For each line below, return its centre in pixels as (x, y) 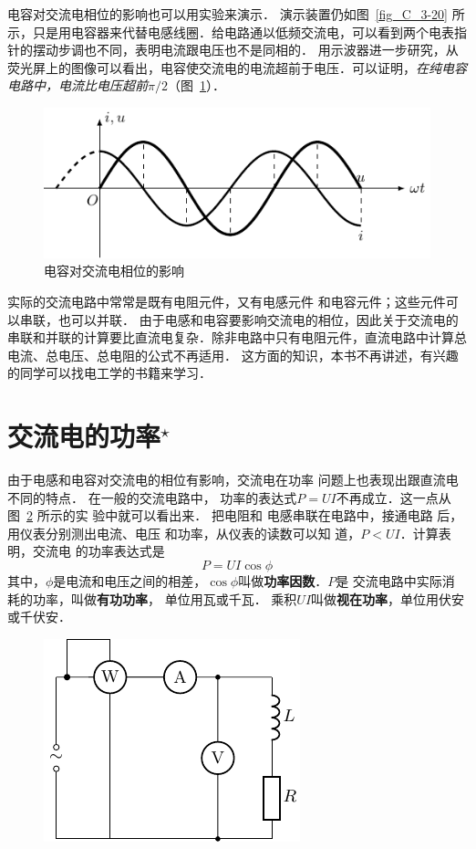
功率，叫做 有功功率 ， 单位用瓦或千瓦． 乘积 (165, 598)
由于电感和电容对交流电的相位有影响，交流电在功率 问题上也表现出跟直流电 (233, 480)
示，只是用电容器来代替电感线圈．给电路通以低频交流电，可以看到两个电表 (231, 31)
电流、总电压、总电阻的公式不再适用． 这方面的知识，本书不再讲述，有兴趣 (233, 355)
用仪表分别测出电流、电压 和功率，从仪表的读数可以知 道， (184, 533)
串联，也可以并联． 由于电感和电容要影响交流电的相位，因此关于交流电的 (239, 319)
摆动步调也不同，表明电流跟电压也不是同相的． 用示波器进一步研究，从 (245, 50)
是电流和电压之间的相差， (130, 581)
